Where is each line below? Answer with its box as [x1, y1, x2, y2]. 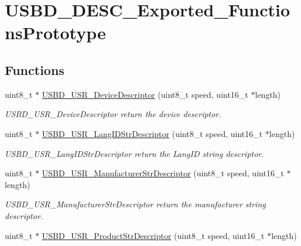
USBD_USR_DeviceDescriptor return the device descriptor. [5, 108, 221, 120]
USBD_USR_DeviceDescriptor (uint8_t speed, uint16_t [42, 88, 248, 100]
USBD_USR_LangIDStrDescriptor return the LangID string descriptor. [5, 147, 264, 159]
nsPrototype [5, 20, 106, 45]
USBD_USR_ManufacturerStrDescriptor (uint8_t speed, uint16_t [42, 167, 284, 179]
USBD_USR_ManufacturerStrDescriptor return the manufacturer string [5, 198, 266, 210]
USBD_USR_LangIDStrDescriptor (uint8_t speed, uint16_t [42, 127, 263, 139]
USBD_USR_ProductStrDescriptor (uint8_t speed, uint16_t [42, 229, 265, 241]
